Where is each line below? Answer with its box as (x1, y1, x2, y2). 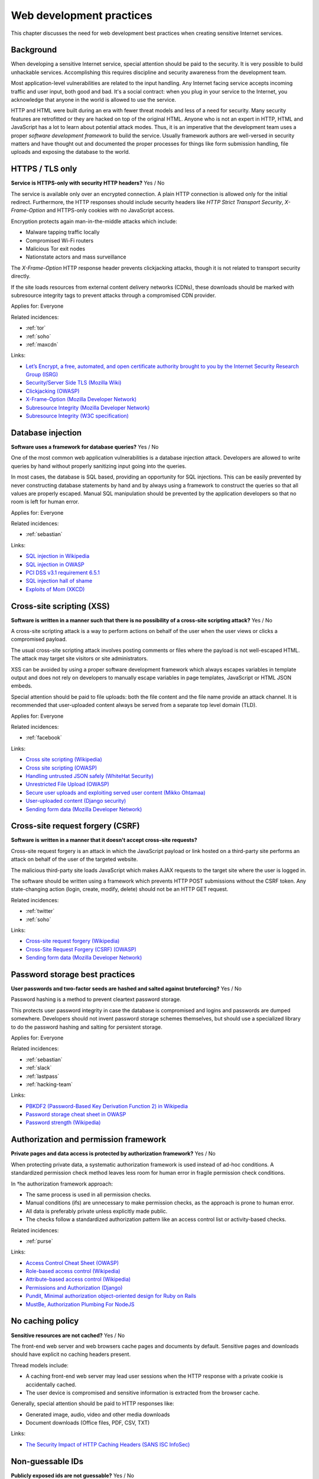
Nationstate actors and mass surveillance (25, 253, 126, 260)
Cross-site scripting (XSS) (11, 601, 110, 611)
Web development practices (11, 9, 153, 22)
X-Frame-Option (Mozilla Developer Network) (25, 396, 137, 403)
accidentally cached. (25, 1381, 77, 1388)
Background (11, 45, 57, 55)
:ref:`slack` (25, 1064, 52, 1071)
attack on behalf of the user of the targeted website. (11, 855, 138, 863)
